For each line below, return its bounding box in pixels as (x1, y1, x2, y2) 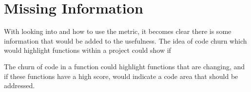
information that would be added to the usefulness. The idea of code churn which (4, 35, 247, 46)
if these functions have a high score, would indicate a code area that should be (4, 71, 238, 81)
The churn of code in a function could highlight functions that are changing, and (4, 61, 245, 71)
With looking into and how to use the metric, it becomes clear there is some (4, 26, 232, 36)
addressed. (4, 80, 35, 91)
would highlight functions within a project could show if (4, 45, 171, 55)
